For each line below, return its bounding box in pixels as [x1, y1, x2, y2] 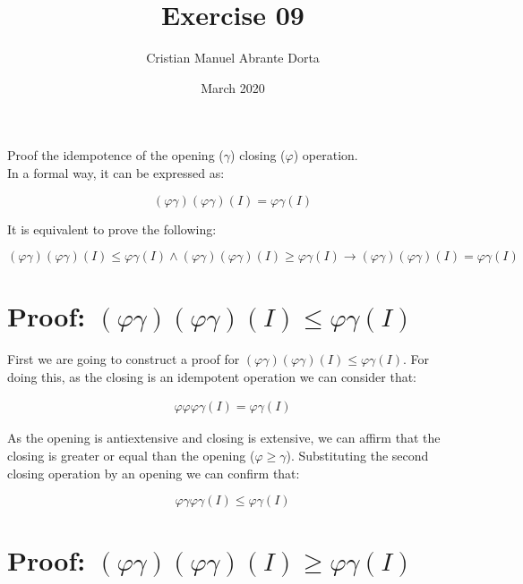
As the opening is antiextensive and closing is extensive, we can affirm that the [7, 428, 441, 447]
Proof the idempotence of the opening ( [7, 146, 224, 165]
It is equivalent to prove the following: [7, 219, 217, 238]
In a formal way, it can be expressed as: [7, 163, 225, 182]
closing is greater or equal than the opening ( [7, 446, 255, 465]
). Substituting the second [286, 446, 429, 465]
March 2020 [201, 78, 265, 97]
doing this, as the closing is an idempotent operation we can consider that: [7, 367, 417, 385]
